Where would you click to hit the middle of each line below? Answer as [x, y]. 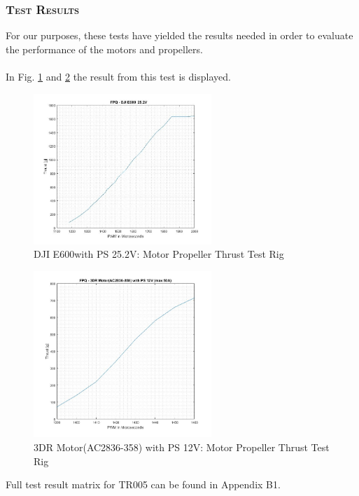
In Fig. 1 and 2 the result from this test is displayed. [118, 76]
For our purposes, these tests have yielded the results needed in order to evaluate [179, 35]
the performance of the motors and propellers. [104, 49]
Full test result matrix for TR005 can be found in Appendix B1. [143, 484]
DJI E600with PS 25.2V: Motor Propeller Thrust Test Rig [159, 254]
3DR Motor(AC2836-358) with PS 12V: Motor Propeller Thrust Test [182, 447]
